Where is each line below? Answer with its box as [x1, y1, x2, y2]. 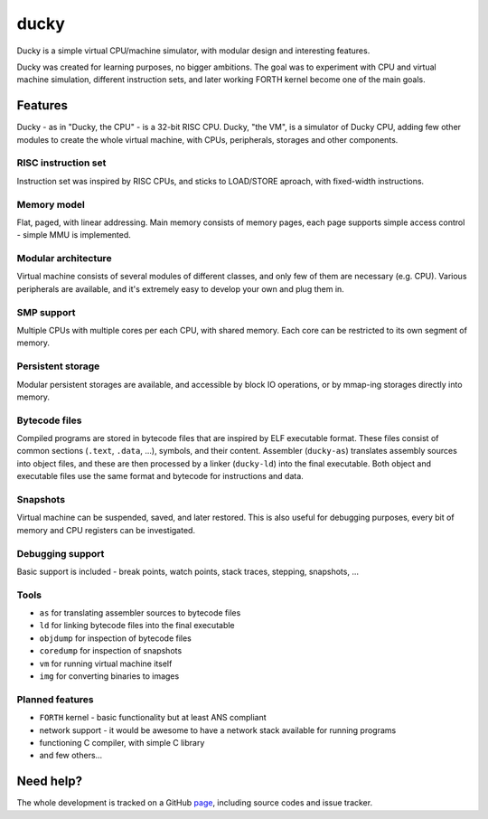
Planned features [16, 692, 94, 705]
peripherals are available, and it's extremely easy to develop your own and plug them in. [16, 283, 345, 294]
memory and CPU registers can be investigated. [16, 524, 196, 535]
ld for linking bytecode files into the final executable [39, 620, 235, 631]
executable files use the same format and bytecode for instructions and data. [16, 471, 305, 482]
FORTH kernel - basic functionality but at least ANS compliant [39, 712, 267, 723]
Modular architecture [16, 252, 112, 265]
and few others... [39, 750, 103, 761]
